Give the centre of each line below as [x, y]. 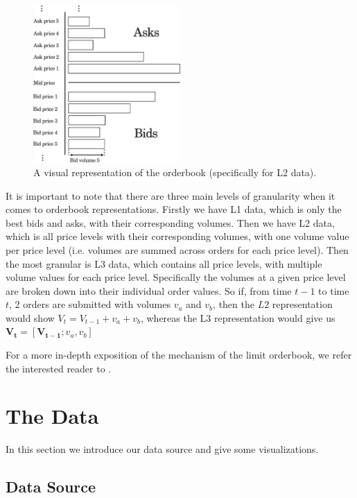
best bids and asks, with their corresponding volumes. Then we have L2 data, [170, 222]
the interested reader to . [59, 368]
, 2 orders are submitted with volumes [90, 304]
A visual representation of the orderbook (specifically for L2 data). [175, 172]
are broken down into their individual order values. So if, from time [149, 290]
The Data [52, 416]
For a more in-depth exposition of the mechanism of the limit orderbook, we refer [179, 355]
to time [334, 290]
